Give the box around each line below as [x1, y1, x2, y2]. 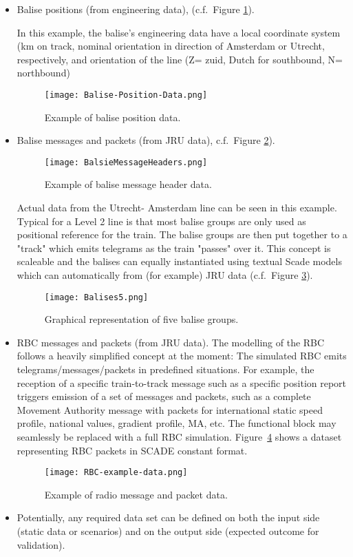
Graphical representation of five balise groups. [44, 312, 239, 326]
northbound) [17, 65, 70, 80]
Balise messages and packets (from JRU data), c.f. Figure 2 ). [17, 133, 275, 147]
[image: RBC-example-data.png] [44, 467, 188, 478]
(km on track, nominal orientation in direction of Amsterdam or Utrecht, [17, 39, 325, 53]
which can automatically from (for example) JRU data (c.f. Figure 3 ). [17, 268, 313, 282]
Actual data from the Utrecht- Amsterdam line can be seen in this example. [17, 200, 337, 215]
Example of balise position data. [44, 109, 181, 124]
